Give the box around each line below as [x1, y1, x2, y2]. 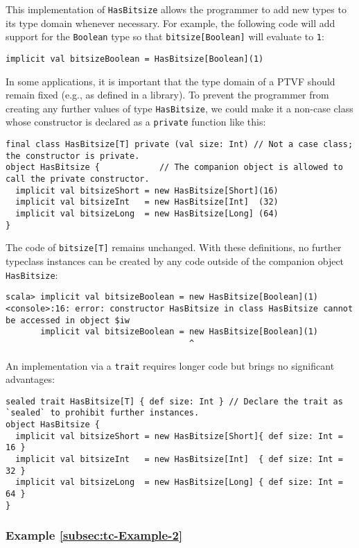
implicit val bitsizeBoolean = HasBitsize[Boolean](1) [6, 53, 264, 64]
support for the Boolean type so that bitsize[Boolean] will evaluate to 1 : [6, 29, 324, 44]
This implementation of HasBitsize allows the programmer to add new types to [6, 2, 347, 16]
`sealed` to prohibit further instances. [6, 408, 200, 418]
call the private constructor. [6, 174, 150, 185]
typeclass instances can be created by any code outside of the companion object [6, 253, 344, 268]
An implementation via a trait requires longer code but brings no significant [6, 358, 335, 373]
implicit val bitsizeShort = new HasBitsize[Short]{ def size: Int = [15, 431, 343, 441]
